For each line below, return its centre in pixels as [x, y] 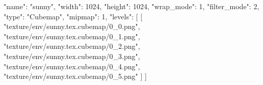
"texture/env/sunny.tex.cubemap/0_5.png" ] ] [75, 76]
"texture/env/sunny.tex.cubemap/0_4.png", [72, 66]
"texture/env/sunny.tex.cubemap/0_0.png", [72, 26]
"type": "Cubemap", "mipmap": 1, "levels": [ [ [73, 16]
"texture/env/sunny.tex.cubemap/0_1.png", [72, 36]
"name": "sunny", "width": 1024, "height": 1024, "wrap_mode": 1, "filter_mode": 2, [131, 6]
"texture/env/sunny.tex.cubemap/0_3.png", [72, 56]
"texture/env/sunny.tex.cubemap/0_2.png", [72, 46]
